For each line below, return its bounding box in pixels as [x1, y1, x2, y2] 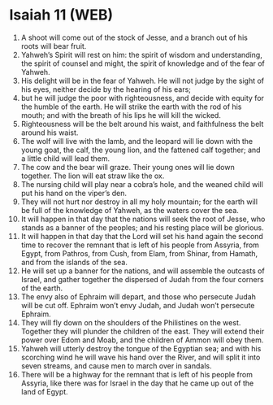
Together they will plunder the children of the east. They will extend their [20, 326, 265, 336]
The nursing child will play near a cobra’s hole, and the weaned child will [20, 179, 263, 189]
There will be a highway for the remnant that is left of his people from [20, 369, 253, 379]
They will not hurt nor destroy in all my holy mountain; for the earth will [20, 197, 258, 207]
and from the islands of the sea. [20, 257, 128, 267]
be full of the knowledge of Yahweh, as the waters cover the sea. [20, 205, 239, 215]
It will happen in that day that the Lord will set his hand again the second [20, 231, 263, 241]
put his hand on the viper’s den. [20, 188, 128, 198]
